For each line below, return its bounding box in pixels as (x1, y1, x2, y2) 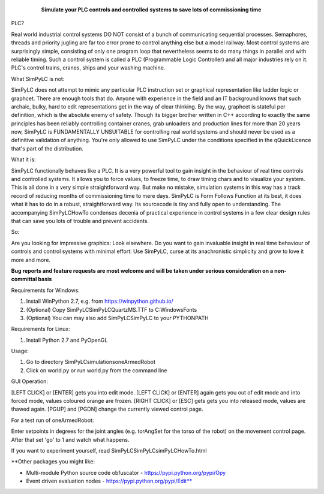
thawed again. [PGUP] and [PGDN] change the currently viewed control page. (11, 405, 203, 413)
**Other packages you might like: (11, 458, 95, 465)
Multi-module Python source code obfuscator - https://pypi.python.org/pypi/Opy (26, 469, 226, 476)
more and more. (11, 256, 51, 263)
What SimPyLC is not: (11, 75, 65, 82)
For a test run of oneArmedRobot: (11, 417, 94, 424)
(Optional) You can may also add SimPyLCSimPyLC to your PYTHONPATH (26, 314, 209, 321)
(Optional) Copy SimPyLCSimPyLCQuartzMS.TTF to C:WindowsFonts (26, 306, 197, 313)
